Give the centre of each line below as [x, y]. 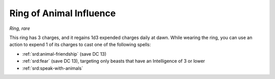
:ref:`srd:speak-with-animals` [53, 68]
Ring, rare [20, 28]
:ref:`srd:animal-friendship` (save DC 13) [64, 54]
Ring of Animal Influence [63, 13]
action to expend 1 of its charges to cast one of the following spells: [80, 45]
